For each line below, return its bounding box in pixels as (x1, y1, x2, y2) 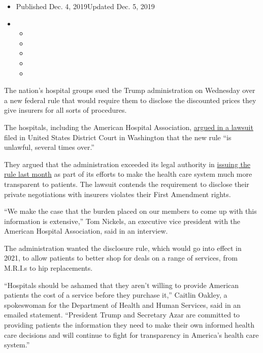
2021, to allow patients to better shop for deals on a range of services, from (4, 252, 238, 263)
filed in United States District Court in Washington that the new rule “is (4, 132, 232, 142)
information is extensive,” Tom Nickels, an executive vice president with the (4, 215, 241, 226)
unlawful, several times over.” (4, 142, 94, 152)
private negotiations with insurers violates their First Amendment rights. (4, 188, 231, 199)
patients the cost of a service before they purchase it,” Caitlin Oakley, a (4, 290, 227, 300)
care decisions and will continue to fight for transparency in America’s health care (4, 329, 259, 340)
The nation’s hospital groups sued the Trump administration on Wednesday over (4, 85, 255, 95)
